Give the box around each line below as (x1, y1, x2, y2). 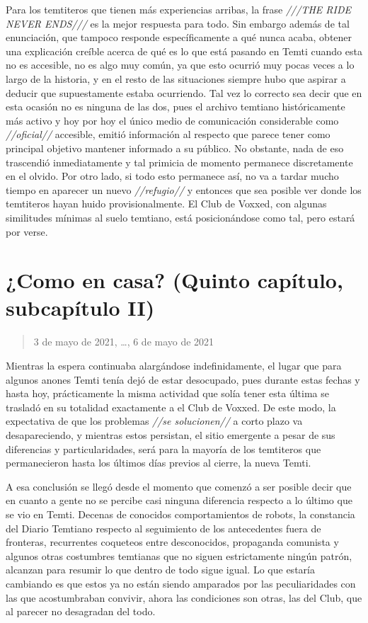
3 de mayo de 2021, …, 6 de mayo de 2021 (33, 334, 214, 349)
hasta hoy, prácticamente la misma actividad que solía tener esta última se (6, 386, 329, 401)
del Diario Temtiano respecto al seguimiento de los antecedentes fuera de (6, 520, 321, 535)
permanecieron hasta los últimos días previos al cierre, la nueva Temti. (6, 455, 311, 470)
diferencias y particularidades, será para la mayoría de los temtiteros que (6, 441, 321, 456)
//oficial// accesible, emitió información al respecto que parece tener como (6, 127, 330, 142)
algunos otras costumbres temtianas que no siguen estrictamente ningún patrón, (6, 548, 352, 563)
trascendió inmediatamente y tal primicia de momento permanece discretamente (6, 154, 353, 169)
